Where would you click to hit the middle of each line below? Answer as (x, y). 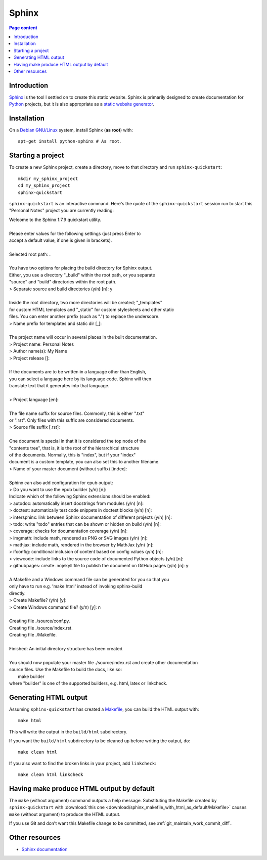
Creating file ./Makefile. (33, 635)
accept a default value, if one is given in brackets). (61, 240)
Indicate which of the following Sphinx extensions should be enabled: (80, 497)
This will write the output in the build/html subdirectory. (68, 731)
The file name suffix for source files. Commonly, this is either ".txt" (77, 413)
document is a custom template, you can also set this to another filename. (85, 462)
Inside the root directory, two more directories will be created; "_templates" (86, 303)
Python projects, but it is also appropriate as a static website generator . (82, 104)
